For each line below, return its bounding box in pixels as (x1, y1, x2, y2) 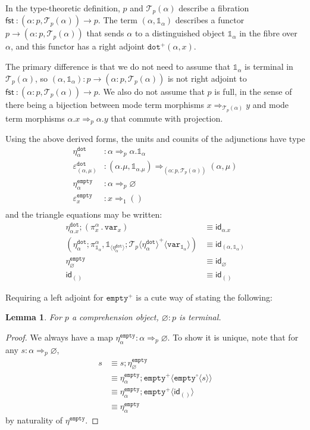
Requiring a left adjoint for (5, 290, 104, 303)
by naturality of (5, 413, 63, 426)
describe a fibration (179, 2, 249, 14)
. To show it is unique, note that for (167, 330, 299, 343)
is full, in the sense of (214, 85, 292, 97)
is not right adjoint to (167, 72, 247, 84)
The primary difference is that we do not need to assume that (5, 60, 230, 73)
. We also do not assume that (98, 85, 205, 97)
